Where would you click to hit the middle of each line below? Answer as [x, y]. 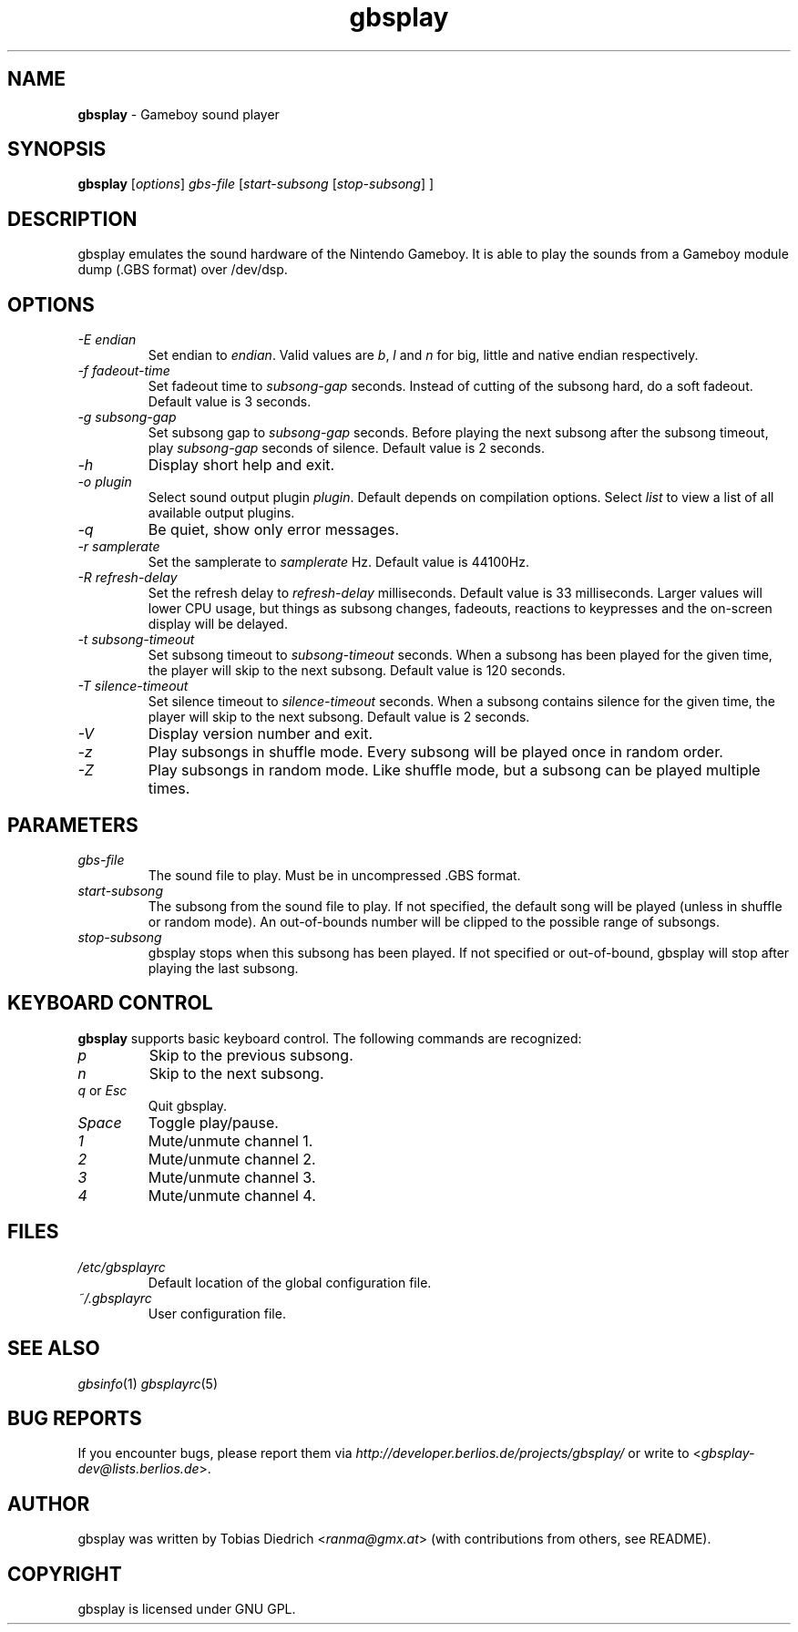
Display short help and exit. [241, 465]
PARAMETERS [73, 825]
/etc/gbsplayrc [122, 1267]
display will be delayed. [218, 624]
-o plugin [105, 482]
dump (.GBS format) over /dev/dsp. [183, 270]
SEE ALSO [54, 1349]
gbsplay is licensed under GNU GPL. [187, 1609]
